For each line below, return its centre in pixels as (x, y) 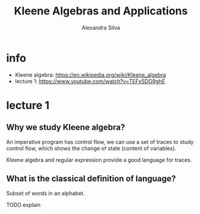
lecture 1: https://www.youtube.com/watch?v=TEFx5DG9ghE (90, 81)
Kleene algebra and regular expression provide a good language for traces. (99, 159)
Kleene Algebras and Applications (101, 11)
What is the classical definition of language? (91, 179)
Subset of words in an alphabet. (46, 193)
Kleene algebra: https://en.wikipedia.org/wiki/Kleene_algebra (90, 75)
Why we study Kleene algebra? (66, 127)
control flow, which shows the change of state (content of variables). (91, 148)
